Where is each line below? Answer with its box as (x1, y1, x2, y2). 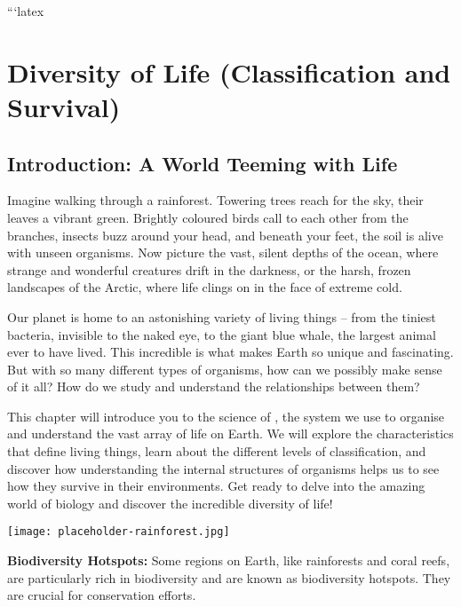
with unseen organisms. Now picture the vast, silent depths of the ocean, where (7, 243, 439, 262)
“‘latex (7, 2, 44, 20)
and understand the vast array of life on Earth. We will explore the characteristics (7, 424, 454, 443)
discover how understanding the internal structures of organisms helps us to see (7, 459, 440, 477)
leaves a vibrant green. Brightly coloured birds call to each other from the (7, 208, 409, 226)
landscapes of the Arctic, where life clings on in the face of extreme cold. (7, 278, 402, 296)
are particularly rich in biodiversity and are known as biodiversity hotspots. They (7, 568, 451, 587)
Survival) (7, 88, 121, 124)
